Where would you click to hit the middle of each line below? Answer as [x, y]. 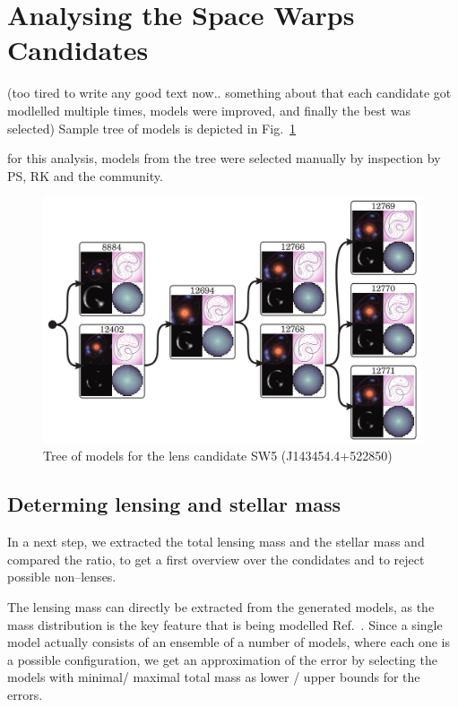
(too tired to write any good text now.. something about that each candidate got [229, 93]
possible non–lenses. [62, 577]
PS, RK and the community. [85, 175]
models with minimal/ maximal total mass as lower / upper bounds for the [214, 677]
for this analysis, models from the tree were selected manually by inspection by [224, 158]
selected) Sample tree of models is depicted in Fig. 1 [152, 128]
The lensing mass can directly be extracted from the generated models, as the [221, 606]
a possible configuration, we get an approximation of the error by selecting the [222, 659]
